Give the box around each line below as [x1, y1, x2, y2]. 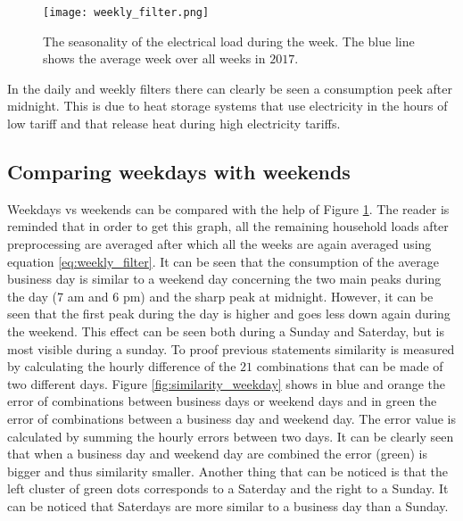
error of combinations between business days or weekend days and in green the [7, 392, 437, 410]
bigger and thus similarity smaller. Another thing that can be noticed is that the [7, 461, 448, 480]
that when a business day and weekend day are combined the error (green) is [7, 444, 428, 463]
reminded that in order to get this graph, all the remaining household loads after [7, 217, 449, 236]
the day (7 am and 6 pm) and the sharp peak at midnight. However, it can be [7, 286, 434, 305]
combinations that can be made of [256, 357, 443, 376]
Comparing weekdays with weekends [7, 158, 351, 186]
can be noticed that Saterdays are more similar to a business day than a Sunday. [7, 496, 449, 515]
